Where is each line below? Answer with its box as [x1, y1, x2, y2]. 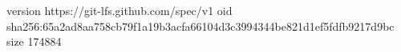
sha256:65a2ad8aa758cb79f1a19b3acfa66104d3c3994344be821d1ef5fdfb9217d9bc [6, 17, 395, 34]
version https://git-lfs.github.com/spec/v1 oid [6, 2, 233, 18]
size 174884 [6, 33, 62, 50]
